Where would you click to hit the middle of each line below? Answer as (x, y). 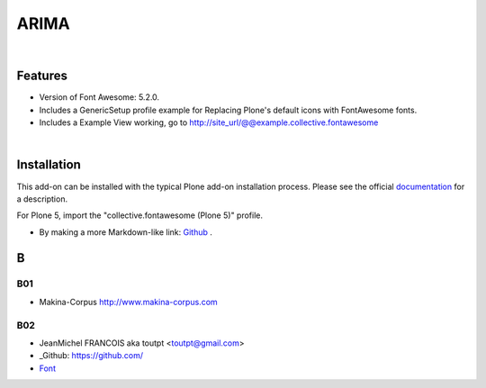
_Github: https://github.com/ (91, 356)
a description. (42, 199)
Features (42, 76)
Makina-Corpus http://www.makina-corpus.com (128, 302)
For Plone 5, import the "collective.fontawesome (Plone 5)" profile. (140, 215)
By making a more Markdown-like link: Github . (126, 232)
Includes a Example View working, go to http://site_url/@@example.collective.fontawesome (209, 122)
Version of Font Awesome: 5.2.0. (99, 97)
